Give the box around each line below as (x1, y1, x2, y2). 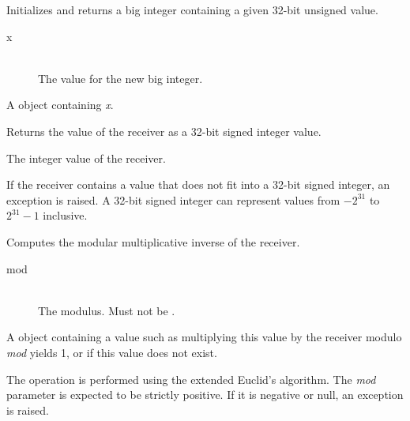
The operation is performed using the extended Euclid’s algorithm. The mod (6, 370, 376, 387)
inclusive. (43, 207, 88, 224)
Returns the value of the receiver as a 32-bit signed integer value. (6, 122, 322, 139)
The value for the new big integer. (38, 70, 203, 86)
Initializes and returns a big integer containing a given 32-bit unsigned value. (6, 2, 378, 17)
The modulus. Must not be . (38, 302, 175, 318)
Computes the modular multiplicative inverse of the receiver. (6, 233, 300, 250)
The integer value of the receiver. (6, 149, 166, 166)
